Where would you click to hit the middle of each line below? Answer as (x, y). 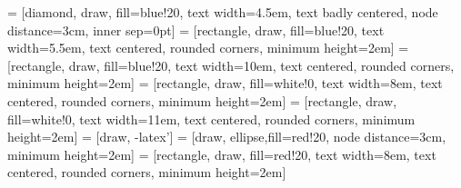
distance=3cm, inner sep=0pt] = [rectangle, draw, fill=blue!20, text (196, 30)
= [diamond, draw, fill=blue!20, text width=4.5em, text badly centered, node (223, 12)
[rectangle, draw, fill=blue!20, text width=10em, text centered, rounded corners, (231, 65)
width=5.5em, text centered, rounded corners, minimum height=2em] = (208, 48)
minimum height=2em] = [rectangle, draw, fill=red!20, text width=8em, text (222, 154)
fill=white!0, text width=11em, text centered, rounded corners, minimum (211, 119)
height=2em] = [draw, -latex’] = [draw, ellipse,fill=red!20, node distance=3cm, (227, 137)
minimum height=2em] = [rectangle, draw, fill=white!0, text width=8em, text (225, 83)
